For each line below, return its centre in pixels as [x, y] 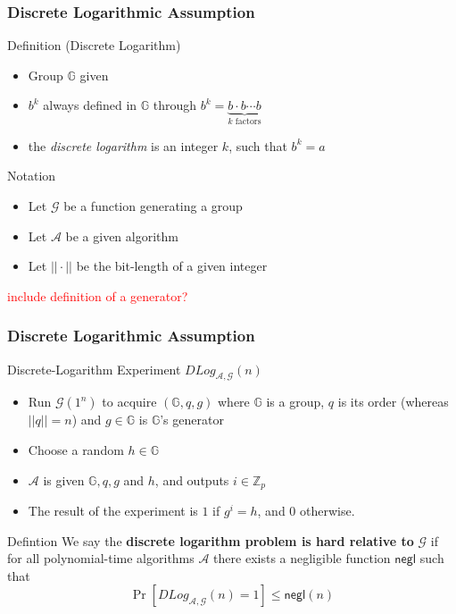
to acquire [129, 402]
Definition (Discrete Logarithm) [94, 45]
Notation [32, 176]
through [175, 105]
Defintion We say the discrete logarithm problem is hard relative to [211, 540]
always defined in [90, 105]
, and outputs [192, 479]
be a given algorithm [122, 236]
